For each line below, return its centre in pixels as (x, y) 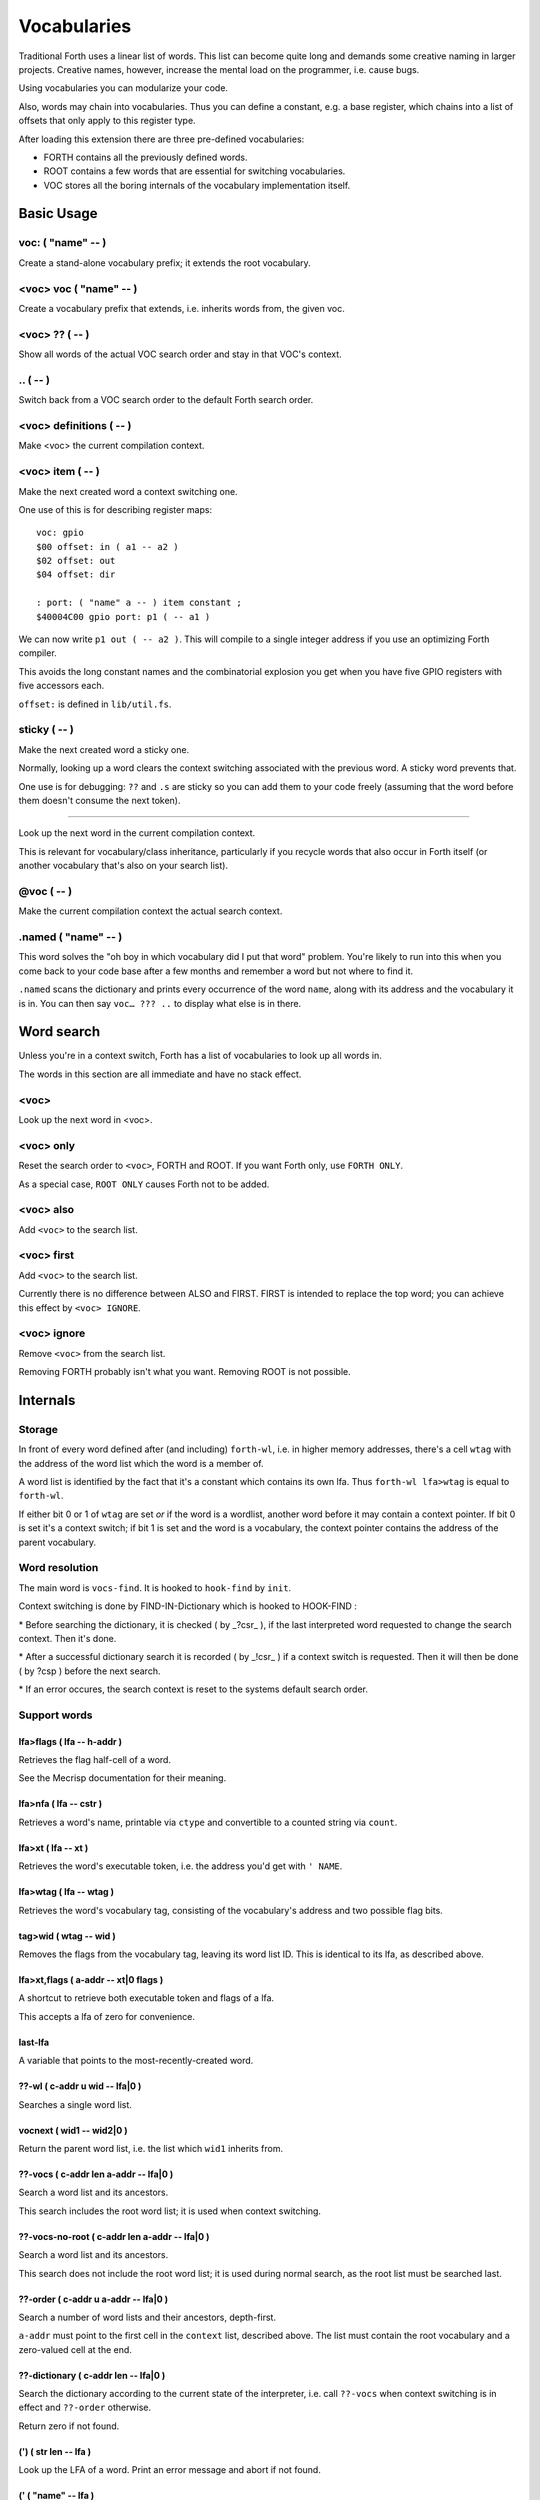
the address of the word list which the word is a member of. (141, 1463)
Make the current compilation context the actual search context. (150, 911)
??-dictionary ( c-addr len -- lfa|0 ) (92, 2375)
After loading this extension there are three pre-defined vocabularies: (161, 139)
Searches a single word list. (75, 2104)
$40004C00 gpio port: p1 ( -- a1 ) (123, 616)
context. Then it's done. (67, 1638)
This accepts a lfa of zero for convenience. (106, 2016)
